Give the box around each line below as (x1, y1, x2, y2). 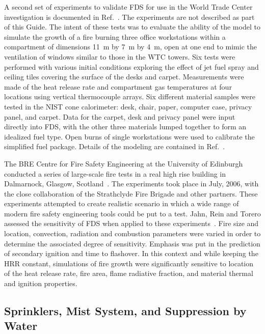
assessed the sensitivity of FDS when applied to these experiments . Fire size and (4, 218, 259, 229)
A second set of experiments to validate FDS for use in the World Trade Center (4, 2, 253, 12)
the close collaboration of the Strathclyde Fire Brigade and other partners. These (4, 188, 258, 199)
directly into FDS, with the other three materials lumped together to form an (4, 121, 247, 132)
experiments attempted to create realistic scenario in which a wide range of (4, 198, 239, 209)
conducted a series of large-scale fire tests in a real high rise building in (4, 168, 226, 179)
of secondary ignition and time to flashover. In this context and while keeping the (4, 248, 258, 259)
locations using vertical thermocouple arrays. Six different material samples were (4, 91, 255, 102)
